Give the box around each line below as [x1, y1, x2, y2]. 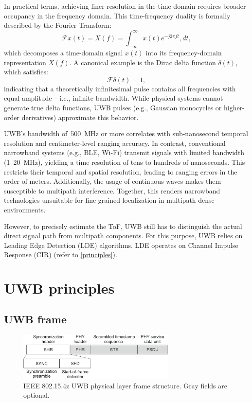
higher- [223, 103, 245, 113]
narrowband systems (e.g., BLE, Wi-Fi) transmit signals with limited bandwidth [4, 147, 245, 158]
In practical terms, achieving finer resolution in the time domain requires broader [4, 1, 246, 11]
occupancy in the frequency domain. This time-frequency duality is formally [4, 10, 231, 20]
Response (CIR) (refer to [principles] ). [4, 249, 117, 260]
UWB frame [4, 311, 67, 326]
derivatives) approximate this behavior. [21, 112, 139, 122]
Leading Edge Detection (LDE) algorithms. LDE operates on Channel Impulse [4, 240, 238, 250]
